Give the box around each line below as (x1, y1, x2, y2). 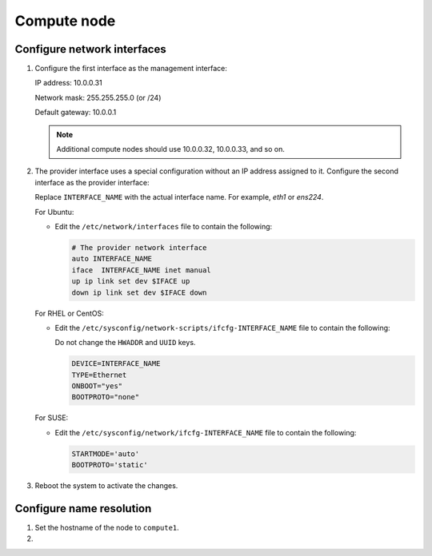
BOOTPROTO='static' (71, 460, 148, 470)
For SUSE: (34, 413, 69, 423)
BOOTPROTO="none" (71, 392, 140, 402)
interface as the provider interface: (34, 177, 150, 187)
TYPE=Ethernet (71, 370, 127, 379)
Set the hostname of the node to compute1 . (34, 523, 179, 533)
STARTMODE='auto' (71, 449, 140, 459)
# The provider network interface (71, 243, 207, 252)
